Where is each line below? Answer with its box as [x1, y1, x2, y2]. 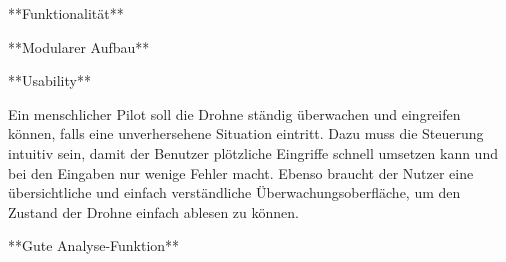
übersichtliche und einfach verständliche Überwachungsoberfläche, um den [8, 182, 461, 203]
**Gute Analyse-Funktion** [8, 235, 180, 256]
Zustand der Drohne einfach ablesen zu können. [8, 201, 299, 222]
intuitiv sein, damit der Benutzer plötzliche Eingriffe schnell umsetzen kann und [8, 142, 498, 163]
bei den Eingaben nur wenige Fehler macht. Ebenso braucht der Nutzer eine [8, 162, 474, 183]
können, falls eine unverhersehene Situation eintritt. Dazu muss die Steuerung [8, 123, 484, 144]
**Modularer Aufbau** [8, 36, 150, 57]
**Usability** [8, 70, 91, 91]
